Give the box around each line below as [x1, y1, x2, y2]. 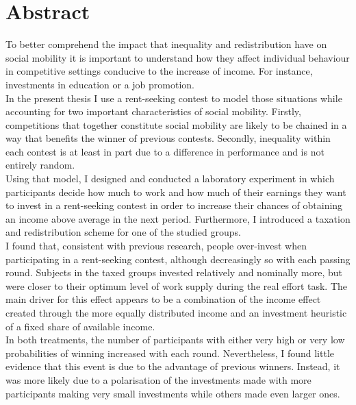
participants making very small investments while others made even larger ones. [5, 386, 340, 400]
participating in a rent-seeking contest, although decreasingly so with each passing [5, 251, 351, 266]
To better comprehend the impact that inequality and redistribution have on [5, 37, 327, 51]
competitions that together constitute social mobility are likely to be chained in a [5, 117, 347, 132]
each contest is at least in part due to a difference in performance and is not [5, 144, 325, 158]
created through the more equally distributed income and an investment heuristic [5, 306, 347, 319]
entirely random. [5, 158, 75, 172]
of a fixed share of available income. [5, 319, 155, 333]
